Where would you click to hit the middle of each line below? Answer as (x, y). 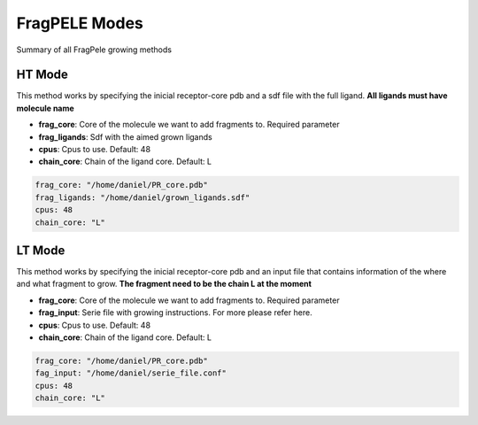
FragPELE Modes (80, 23)
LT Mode (41, 250)
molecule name (45, 108)
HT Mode (42, 75)
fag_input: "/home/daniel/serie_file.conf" (131, 373)
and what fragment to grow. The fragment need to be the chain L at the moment (164, 284)
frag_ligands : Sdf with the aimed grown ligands (125, 136)
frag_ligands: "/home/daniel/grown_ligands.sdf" (143, 197)
